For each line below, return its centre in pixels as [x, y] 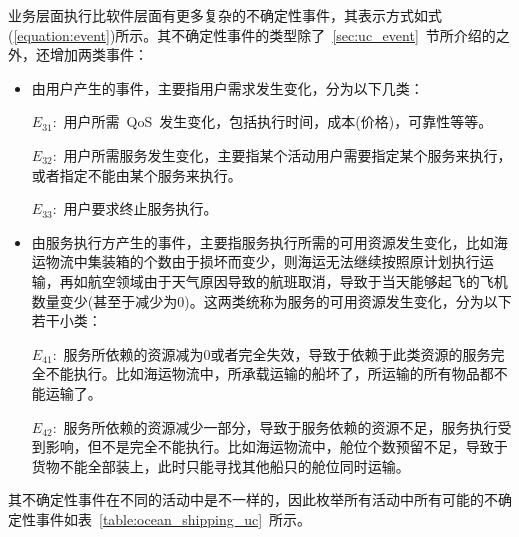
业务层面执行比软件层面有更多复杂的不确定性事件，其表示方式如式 [225, 15]
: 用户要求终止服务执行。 [135, 208]
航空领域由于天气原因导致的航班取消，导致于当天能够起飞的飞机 [297, 280]
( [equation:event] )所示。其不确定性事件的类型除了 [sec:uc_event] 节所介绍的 [252, 34]
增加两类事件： [98, 54]
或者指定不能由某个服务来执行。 [136, 174]
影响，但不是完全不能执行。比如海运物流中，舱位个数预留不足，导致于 [276, 446]
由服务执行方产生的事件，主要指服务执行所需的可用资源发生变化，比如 [262, 241]
